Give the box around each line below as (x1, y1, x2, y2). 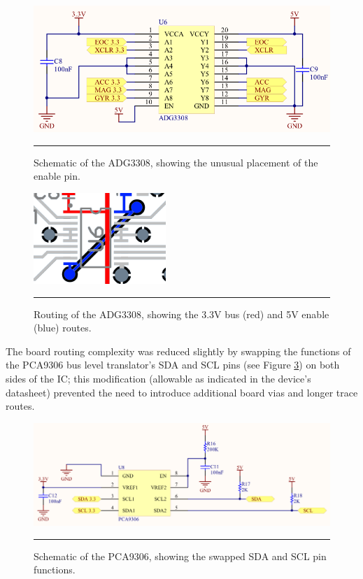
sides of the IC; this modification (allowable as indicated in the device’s (6, 371, 311, 385)
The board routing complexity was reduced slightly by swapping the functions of (6, 343, 351, 358)
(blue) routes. (34, 320, 92, 335)
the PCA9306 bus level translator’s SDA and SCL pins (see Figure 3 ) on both (6, 357, 340, 372)
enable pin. (34, 169, 80, 183)
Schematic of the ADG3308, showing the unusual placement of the (34, 155, 318, 169)
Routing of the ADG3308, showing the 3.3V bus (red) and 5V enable (34, 306, 329, 321)
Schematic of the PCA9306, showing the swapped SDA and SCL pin (34, 548, 327, 563)
